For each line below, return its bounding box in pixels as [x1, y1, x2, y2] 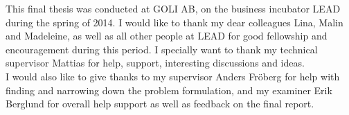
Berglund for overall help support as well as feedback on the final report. [6, 96, 314, 111]
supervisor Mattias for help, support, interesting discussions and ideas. [6, 55, 305, 70]
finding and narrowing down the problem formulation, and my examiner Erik [6, 82, 332, 97]
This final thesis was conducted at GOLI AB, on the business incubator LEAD [6, 1, 341, 15]
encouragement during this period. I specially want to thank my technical [6, 42, 318, 56]
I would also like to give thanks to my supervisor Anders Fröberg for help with [6, 69, 340, 83]
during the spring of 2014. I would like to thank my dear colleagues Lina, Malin [6, 15, 343, 29]
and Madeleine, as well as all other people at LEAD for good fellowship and [6, 28, 328, 43]
